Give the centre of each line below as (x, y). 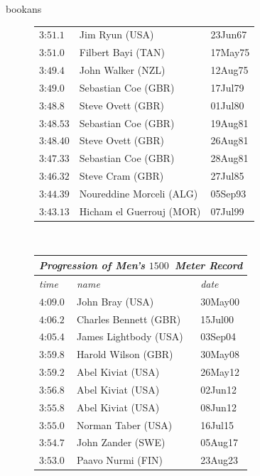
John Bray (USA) (115, 301)
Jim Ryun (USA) (117, 34)
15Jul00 (217, 319)
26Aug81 (229, 140)
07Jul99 (227, 211)
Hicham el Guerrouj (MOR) (140, 211)
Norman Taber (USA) (124, 424)
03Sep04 (218, 336)
